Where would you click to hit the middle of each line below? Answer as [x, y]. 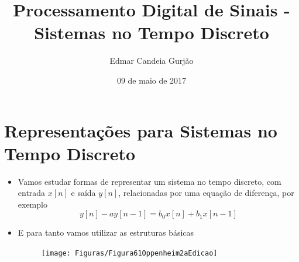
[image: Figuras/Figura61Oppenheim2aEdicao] [129, 253]
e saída [83, 193]
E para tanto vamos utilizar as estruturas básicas [106, 232]
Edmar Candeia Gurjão [152, 61]
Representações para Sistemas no [141, 130]
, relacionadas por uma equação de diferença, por [206, 193]
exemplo [32, 204]
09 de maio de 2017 [152, 80]
